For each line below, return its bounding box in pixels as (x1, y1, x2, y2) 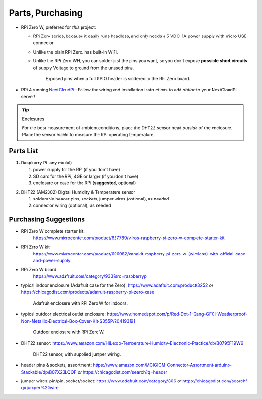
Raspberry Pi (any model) (21, 160, 72, 165)
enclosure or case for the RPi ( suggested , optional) (33, 180, 136, 186)
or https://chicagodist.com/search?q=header (77, 369, 167, 375)
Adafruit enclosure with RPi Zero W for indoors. (33, 300, 128, 306)
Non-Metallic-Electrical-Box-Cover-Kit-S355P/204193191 (21, 318, 136, 324)
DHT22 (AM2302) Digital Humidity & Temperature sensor (21, 189, 135, 195)
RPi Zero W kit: (21, 244, 51, 250)
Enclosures (22, 116, 45, 122)
